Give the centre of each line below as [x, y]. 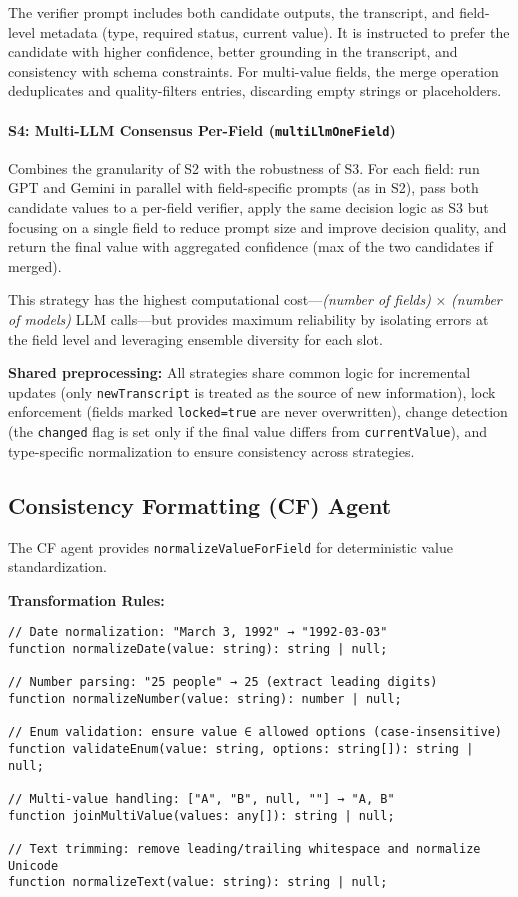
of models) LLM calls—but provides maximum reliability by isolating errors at [248, 318]
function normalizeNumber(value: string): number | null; [205, 699]
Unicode [33, 865]
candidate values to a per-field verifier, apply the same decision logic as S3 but [248, 207]
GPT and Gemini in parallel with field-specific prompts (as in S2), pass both [243, 187]
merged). [35, 265]
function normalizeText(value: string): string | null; [198, 882]
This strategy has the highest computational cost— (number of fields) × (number [255, 299]
